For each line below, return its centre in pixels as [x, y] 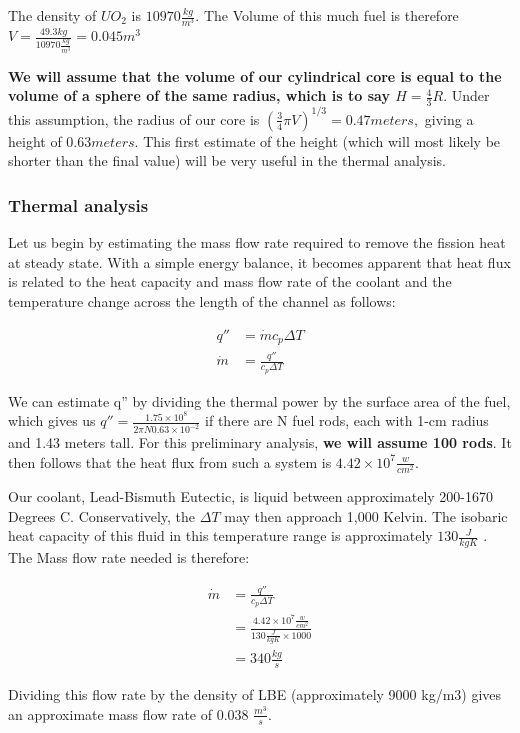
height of [35, 140]
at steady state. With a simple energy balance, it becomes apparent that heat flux [259, 261]
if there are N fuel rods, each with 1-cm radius [347, 420]
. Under [466, 95]
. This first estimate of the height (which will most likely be [317, 140]
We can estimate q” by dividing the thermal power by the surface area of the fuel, [259, 400]
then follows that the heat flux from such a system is [170, 461]
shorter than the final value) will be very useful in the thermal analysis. [227, 160]
